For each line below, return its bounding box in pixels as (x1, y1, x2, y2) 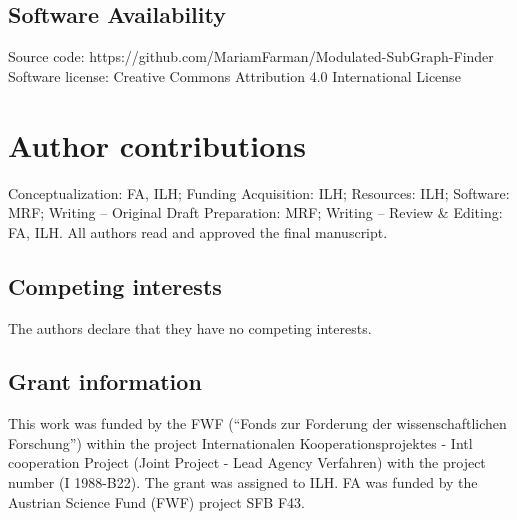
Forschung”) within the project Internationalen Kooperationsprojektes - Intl (8, 432, 473, 453)
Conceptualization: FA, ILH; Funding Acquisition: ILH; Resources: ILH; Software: (8, 182, 510, 203)
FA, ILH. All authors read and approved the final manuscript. (8, 221, 388, 242)
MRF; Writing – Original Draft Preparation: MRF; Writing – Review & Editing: (8, 202, 503, 223)
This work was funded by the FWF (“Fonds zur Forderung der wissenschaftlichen (8, 413, 507, 434)
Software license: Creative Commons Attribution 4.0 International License (8, 65, 461, 86)
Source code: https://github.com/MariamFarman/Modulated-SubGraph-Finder (8, 46, 494, 67)
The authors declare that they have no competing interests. (8, 317, 372, 338)
